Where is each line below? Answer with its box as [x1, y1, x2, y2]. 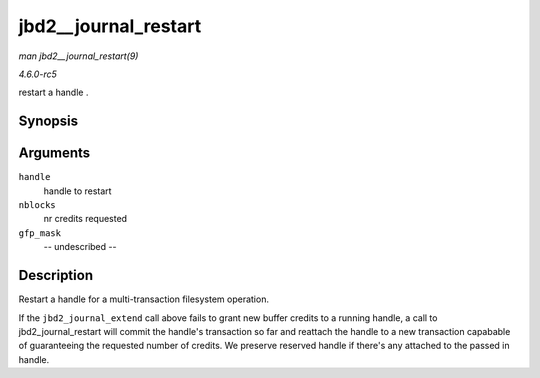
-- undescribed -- [43, 241, 117, 253]
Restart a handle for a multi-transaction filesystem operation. [18, 293, 270, 305]
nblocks [18, 200, 57, 211]
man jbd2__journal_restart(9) [18, 50, 139, 62]
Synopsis [18, 113, 79, 130]
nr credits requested [43, 213, 128, 225]
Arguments [18, 145, 91, 162]
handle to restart [43, 185, 112, 197]
